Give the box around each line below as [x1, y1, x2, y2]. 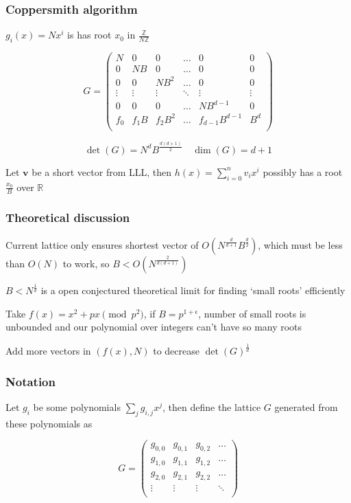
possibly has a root [263, 164, 343, 179]
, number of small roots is [198, 306, 306, 320]
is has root [67, 27, 112, 42]
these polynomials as [5, 416, 93, 430]
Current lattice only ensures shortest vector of [5, 237, 199, 252]
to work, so [62, 256, 110, 270]
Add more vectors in [5, 344, 91, 358]
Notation [5, 372, 56, 390]
